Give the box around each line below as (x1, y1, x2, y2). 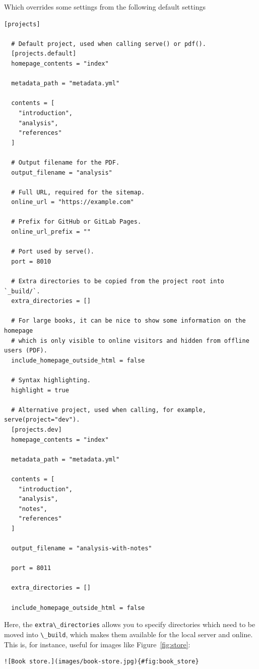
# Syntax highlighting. (11, 376, 91, 384)
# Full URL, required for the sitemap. (11, 188, 145, 196)
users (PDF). (4, 347, 47, 354)
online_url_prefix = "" (11, 228, 91, 236)
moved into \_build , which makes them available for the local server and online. (4, 629, 253, 639)
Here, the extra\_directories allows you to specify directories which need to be (4, 619, 255, 630)
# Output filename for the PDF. (11, 159, 120, 166)
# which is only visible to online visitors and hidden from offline (11, 337, 249, 344)
